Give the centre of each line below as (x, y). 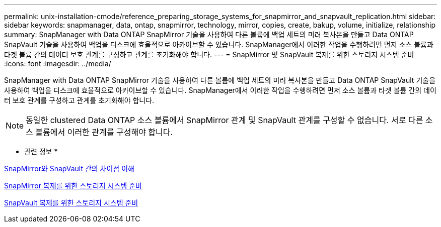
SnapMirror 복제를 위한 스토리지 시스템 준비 (73, 186)
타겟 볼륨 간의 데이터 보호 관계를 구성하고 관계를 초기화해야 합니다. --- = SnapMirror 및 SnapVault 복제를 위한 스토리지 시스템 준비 (209, 54)
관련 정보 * (41, 151)
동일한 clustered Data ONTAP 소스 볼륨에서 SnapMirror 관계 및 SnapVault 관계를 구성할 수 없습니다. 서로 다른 (225, 120)
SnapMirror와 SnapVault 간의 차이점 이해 (69, 168)
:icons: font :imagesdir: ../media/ (58, 64)
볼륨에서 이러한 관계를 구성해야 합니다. (104, 132)
